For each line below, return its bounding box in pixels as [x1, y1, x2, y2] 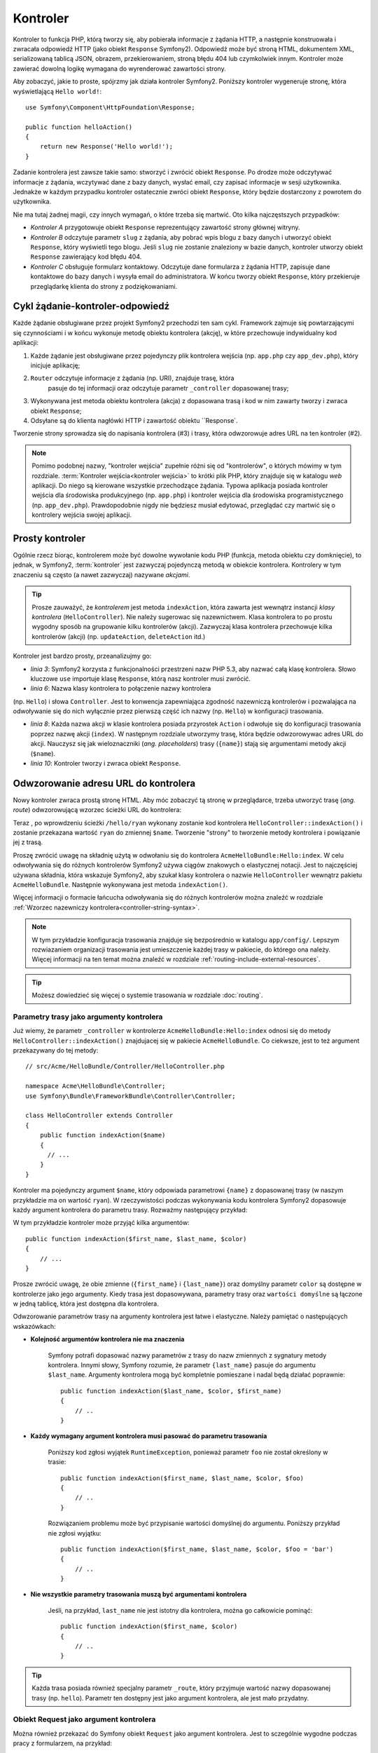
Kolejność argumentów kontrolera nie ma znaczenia [30, 1335, 185, 1343]
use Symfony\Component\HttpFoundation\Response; [25, 103, 195, 111]
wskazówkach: [13, 1322, 56, 1330]
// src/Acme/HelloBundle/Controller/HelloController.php [25, 1062, 225, 1071]
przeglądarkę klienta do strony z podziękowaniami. [30, 282, 178, 290]
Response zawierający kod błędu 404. [30, 252, 142, 261]
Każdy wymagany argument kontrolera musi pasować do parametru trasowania [30, 1432, 267, 1440]
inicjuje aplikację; [30, 361, 80, 370]
